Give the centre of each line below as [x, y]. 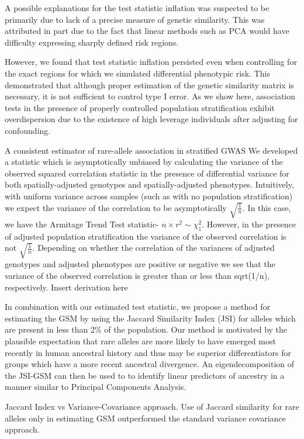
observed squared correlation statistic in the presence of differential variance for [147, 173]
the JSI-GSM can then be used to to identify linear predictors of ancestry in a [145, 375]
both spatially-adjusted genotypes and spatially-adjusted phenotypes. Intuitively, [149, 184]
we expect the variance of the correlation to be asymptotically [116, 207]
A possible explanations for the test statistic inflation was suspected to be [137, 8]
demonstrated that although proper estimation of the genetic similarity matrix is [149, 84]
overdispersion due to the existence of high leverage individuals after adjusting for [151, 119]
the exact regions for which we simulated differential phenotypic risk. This [137, 73]
